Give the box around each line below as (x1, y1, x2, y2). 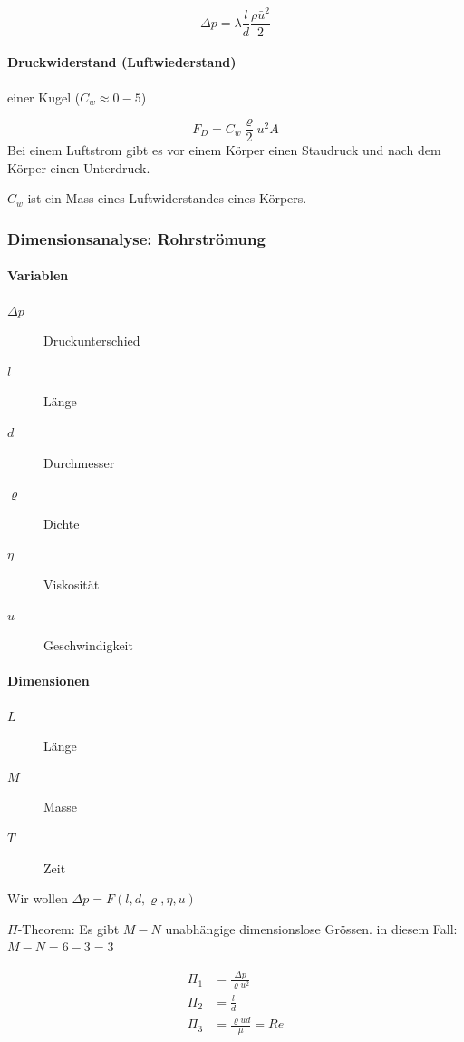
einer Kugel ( (7, 87, 81, 106)
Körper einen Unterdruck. (7, 158, 150, 177)
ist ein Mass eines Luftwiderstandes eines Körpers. (27, 189, 307, 208)
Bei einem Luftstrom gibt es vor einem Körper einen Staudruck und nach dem (7, 141, 441, 160)
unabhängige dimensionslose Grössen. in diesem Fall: (165, 919, 458, 938)
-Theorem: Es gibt (17, 919, 120, 938)
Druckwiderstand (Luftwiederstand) (7, 53, 237, 72)
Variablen (7, 266, 69, 285)
